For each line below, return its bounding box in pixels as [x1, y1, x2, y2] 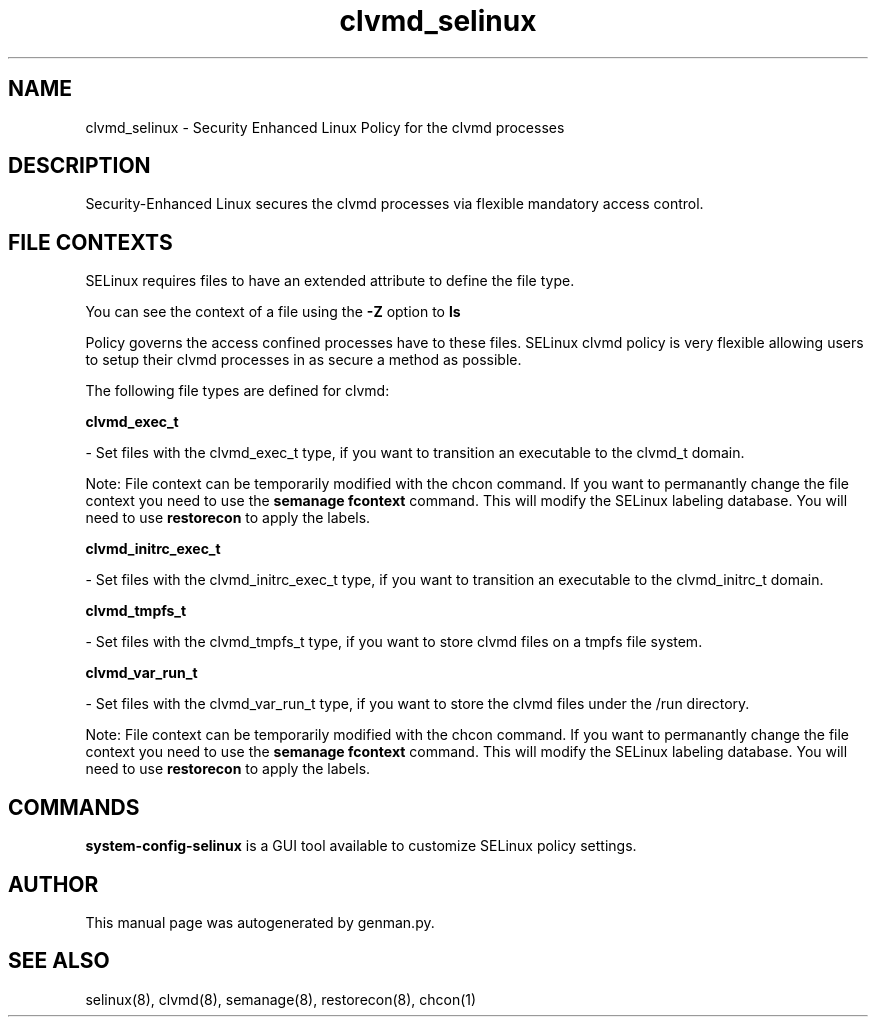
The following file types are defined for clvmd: [85, 382, 390, 400]
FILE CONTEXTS [8, 229, 173, 255]
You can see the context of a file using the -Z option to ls [85, 303, 461, 321]
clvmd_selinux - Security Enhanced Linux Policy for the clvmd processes [85, 118, 565, 136]
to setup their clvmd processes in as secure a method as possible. [85, 351, 522, 369]
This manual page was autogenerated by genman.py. [85, 913, 435, 931]
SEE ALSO [8, 948, 110, 974]
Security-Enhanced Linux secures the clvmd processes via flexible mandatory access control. [85, 195, 704, 213]
